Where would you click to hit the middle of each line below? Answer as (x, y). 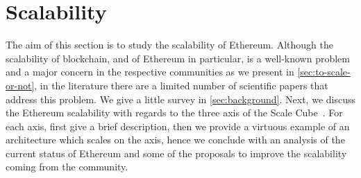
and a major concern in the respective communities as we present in (150, 72)
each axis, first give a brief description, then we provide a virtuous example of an (178, 126)
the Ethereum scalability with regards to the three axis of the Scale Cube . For (174, 113)
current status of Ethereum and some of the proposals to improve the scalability (176, 153)
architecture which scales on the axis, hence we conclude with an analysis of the (175, 140)
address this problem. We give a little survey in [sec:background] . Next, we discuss (180, 99)
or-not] (20, 85)
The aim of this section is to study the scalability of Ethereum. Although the (169, 45)
